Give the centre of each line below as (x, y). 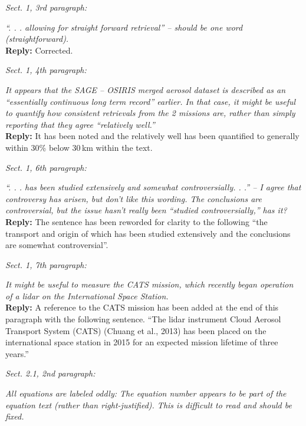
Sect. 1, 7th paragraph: (46, 264)
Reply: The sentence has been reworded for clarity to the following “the (136, 221)
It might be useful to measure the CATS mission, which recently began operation (149, 284)
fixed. (15, 416)
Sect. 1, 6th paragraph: (46, 167)
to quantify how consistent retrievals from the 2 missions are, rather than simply (150, 113)
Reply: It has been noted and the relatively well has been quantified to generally (152, 136)
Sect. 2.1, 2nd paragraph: (50, 373)
